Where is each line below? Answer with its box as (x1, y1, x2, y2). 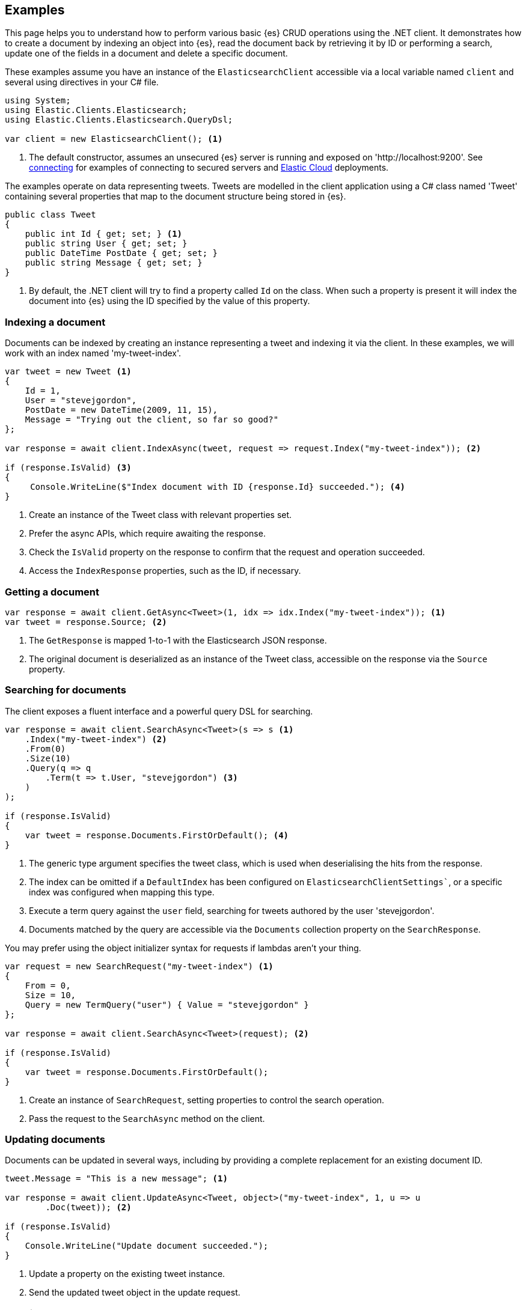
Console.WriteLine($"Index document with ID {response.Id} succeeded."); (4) (30, 482, 405, 492)
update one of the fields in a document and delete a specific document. (5, 48, 288, 59)
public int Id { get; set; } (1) (25, 229, 183, 239)
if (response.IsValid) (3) (5, 463, 132, 473)
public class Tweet (5, 210, 96, 220)
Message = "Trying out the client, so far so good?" (25, 415, 279, 425)
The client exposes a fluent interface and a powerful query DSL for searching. (5, 705, 313, 716)
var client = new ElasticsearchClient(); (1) (5, 134, 223, 144)
